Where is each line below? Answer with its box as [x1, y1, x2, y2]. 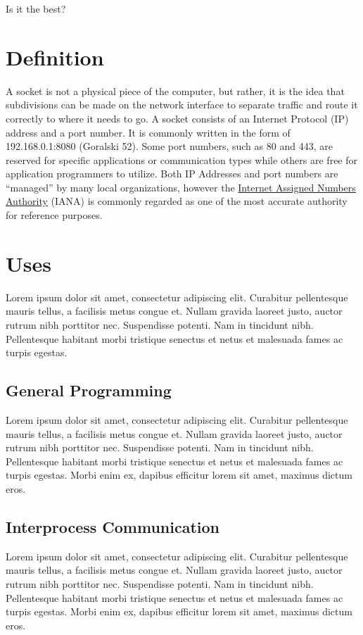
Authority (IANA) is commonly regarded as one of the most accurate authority [6, 194, 348, 208]
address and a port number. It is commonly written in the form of [6, 125, 291, 139]
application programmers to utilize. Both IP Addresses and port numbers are [6, 166, 338, 181]
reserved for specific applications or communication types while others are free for [6, 152, 358, 167]
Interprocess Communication [6, 515, 220, 537]
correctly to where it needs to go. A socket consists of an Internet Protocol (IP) [6, 111, 349, 125]
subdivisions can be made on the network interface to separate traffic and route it [6, 97, 358, 112]
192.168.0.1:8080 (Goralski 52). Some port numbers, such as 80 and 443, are [6, 139, 333, 153]
